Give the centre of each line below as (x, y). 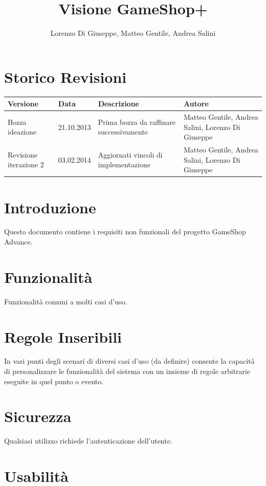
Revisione (23, 154)
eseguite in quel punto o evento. (54, 381)
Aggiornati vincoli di (130, 154)
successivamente (123, 132)
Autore (196, 104)
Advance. (18, 242)
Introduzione (50, 207)
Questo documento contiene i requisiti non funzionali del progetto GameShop (125, 231)
